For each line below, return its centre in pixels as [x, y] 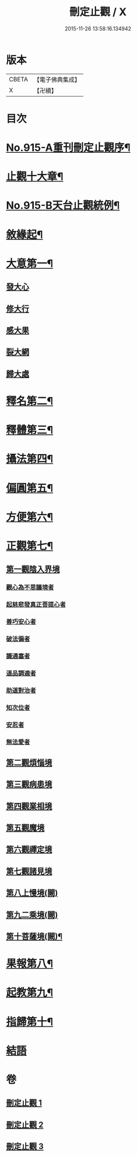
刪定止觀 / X [98, 12]
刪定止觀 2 [25, 1125]
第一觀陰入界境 [33, 569]
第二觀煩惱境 [29, 762]
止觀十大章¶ [35, 177]
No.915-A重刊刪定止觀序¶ [68, 148]
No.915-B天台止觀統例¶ [63, 206]
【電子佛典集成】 [57, 80]
